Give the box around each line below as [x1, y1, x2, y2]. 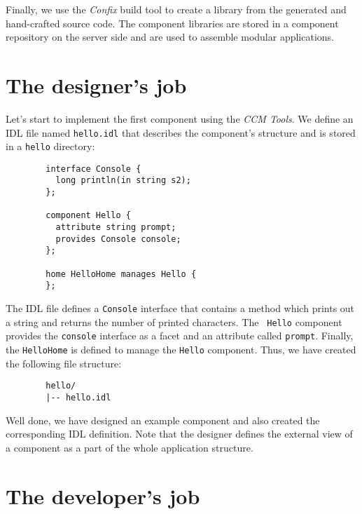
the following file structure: [6, 356, 122, 370]
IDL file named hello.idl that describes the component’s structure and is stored [6, 125, 356, 140]
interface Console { [46, 163, 141, 174]
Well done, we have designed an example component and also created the [6, 412, 320, 427]
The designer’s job [6, 70, 187, 99]
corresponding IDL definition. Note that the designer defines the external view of [6, 426, 353, 441]
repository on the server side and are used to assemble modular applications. [6, 29, 334, 44]
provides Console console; [55, 234, 181, 244]
